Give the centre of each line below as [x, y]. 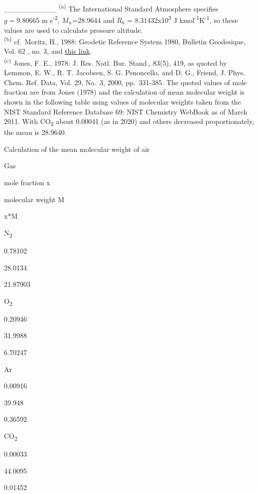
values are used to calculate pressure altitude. [73, 30]
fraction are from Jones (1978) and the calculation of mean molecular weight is [125, 92]
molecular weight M [34, 199]
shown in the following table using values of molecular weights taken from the [123, 101]
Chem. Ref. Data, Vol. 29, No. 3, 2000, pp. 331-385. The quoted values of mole [126, 82]
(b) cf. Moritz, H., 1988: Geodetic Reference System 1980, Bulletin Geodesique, [125, 41]
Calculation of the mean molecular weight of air [77, 149]
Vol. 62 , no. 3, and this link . [48, 51]
